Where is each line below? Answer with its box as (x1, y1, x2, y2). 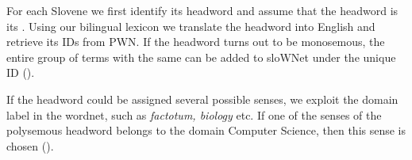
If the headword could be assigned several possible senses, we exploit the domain (6, 90, 399, 107)
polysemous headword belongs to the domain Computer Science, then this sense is (6, 122, 406, 139)
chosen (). (6, 137, 54, 154)
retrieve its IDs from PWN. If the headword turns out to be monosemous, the (6, 33, 385, 50)
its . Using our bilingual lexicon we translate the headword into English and (6, 17, 375, 34)
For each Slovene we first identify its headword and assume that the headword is (6, 2, 399, 18)
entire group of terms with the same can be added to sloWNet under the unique (6, 48, 396, 65)
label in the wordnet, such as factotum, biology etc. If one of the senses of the (6, 106, 382, 123)
